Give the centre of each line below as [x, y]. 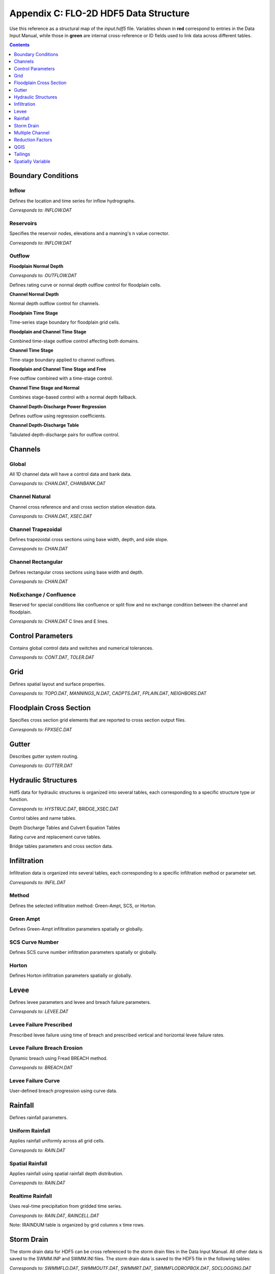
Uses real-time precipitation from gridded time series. [66, 1206]
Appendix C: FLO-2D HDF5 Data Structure [100, 13]
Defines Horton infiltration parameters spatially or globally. [71, 975]
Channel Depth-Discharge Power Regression [58, 406]
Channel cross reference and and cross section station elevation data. [83, 507]
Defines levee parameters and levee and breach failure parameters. [80, 1002]
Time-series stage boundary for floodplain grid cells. [65, 322]
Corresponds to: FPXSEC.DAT [41, 729]
